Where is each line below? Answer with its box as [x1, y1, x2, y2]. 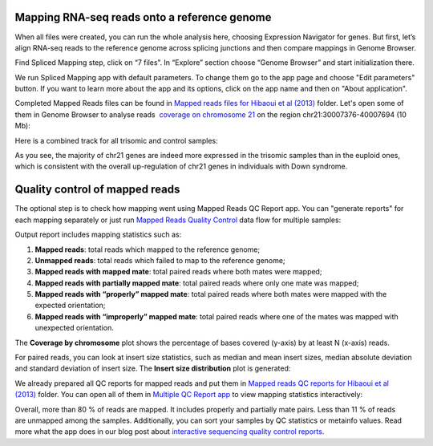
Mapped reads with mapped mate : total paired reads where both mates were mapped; [34, 267, 322, 277]
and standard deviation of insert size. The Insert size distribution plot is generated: [14, 363, 291, 373]
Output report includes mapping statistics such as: [14, 229, 182, 240]
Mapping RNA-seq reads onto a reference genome [14, 10, 272, 24]
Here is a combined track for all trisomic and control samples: [14, 136, 218, 145]
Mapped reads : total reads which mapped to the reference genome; [34, 245, 261, 254]
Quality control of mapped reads [14, 183, 180, 197]
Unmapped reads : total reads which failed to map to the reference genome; [34, 255, 285, 265]
